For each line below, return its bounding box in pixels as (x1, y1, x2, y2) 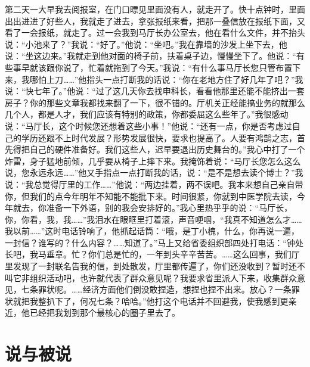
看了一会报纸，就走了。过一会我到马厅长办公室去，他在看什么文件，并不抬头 (5, 26, 305, 39)
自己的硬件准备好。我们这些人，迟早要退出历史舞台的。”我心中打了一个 (29, 143, 305, 155)
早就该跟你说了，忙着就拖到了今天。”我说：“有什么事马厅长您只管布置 (21, 61, 293, 73)
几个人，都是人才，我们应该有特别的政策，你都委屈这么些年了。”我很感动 (5, 108, 289, 120)
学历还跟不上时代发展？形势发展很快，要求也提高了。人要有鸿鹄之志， (21, 131, 297, 144)
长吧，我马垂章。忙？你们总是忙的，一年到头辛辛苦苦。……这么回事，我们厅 (5, 248, 300, 260)
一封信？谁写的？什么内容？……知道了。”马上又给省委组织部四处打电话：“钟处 (5, 236, 303, 248)
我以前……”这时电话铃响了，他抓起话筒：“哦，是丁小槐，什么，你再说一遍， (5, 225, 299, 237)
